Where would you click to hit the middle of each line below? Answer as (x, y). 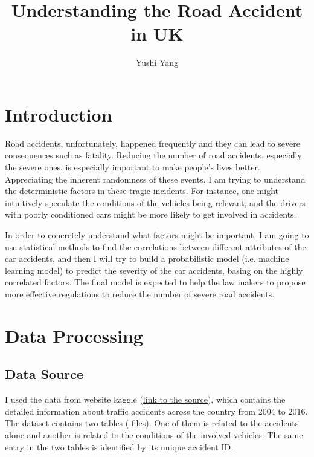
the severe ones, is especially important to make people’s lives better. (133, 167)
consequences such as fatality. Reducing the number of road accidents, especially (153, 155)
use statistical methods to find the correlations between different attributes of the (155, 246)
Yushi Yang (157, 63)
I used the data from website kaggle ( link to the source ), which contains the (145, 399)
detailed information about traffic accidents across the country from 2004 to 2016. (156, 411)
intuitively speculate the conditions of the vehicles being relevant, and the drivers (155, 202)
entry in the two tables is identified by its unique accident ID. (119, 446)
